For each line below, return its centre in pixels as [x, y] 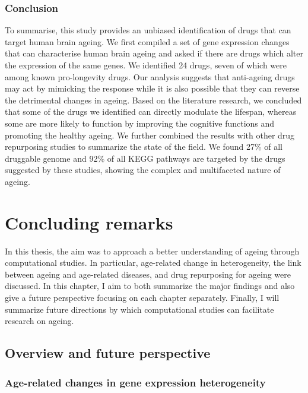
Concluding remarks [89, 222]
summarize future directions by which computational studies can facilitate [139, 309]
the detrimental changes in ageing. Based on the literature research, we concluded [153, 100]
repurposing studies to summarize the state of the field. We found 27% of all [144, 147]
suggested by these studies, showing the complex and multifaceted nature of [143, 170]
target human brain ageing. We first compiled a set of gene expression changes [147, 41]
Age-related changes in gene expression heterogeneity [135, 382]
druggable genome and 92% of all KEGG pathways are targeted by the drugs [145, 158]
